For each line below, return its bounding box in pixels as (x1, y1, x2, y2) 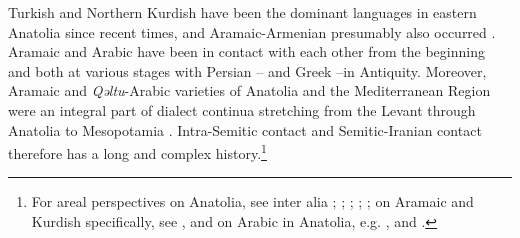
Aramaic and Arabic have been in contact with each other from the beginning (8, 41, 485, 62)
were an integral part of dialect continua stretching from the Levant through (8, 99, 476, 120)
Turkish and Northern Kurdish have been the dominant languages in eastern (8, 2, 477, 22)
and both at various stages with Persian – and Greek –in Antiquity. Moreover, (8, 60, 487, 81)
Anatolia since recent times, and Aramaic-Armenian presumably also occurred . (8, 21, 496, 42)
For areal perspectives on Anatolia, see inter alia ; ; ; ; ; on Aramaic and (31, 191, 474, 212)
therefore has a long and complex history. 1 (8, 140, 267, 163)
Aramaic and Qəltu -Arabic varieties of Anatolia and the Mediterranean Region (8, 80, 491, 101)
